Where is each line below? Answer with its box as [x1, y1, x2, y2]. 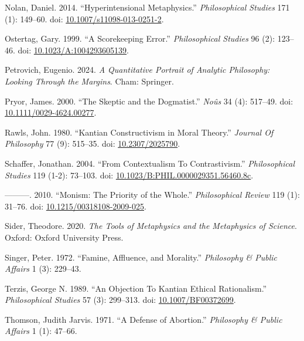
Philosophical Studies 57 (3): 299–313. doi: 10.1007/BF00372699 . [5, 293, 236, 306]
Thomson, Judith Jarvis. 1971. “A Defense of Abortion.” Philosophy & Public [5, 313, 282, 325]
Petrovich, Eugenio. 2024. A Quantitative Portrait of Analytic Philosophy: [5, 63, 270, 76]
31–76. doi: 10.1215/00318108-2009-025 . [5, 200, 146, 212]
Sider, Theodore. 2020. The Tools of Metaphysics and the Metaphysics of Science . [5, 220, 297, 232]
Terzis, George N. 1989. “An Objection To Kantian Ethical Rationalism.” [5, 282, 267, 294]
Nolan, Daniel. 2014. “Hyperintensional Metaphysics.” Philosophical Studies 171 [5, 1, 290, 13]
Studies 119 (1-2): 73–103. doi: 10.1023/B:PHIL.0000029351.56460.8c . [5, 168, 254, 181]
